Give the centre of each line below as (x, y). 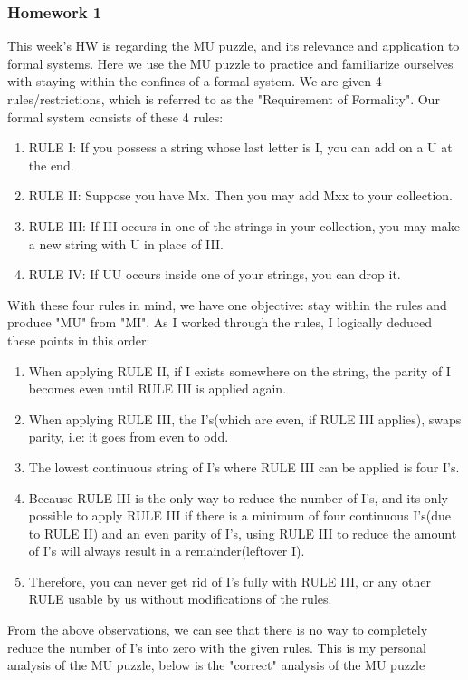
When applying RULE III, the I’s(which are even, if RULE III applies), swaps (245, 418)
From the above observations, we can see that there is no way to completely (218, 630)
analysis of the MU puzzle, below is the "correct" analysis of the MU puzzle (216, 665)
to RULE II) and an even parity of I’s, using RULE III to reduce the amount (243, 533)
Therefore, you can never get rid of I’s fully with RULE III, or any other (230, 581)
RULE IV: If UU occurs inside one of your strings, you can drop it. (215, 274)
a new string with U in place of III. (126, 243)
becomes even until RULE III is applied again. (158, 389)
